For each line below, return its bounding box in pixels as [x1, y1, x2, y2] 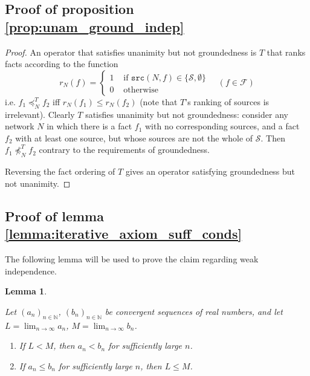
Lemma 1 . [5, 285, 47, 297]
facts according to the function [5, 57, 118, 70]
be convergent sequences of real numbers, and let [105, 305, 283, 317]
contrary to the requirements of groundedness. [39, 143, 210, 156]
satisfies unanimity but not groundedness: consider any [85, 108, 288, 120]
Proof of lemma [5, 206, 104, 225]
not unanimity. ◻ [5, 177, 71, 189]
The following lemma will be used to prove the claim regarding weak [5, 252, 259, 265]
